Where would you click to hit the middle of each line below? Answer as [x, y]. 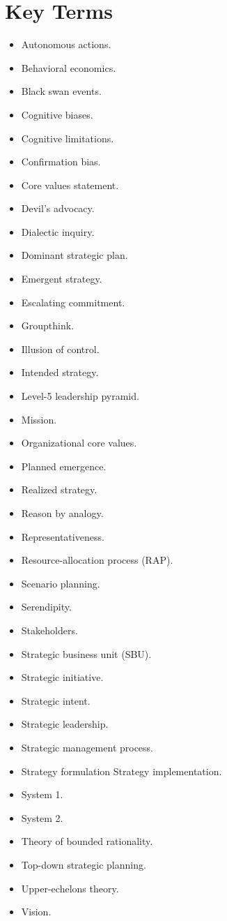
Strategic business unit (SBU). [86, 653]
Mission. [39, 419]
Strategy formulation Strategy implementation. [122, 771]
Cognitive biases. [57, 114]
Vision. [36, 912]
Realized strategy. [59, 489]
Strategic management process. [87, 747]
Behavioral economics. [69, 67]
